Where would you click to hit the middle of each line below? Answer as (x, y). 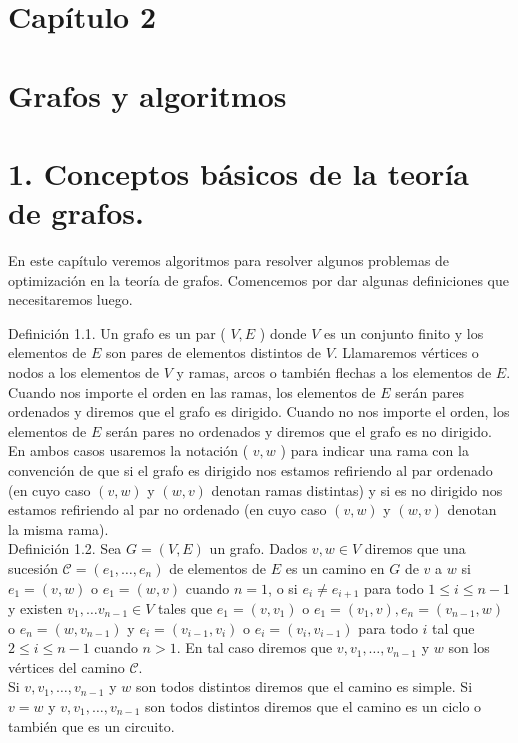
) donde (283, 332)
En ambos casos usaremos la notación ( (128, 450)
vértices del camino (66, 666)
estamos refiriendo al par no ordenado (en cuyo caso (167, 509)
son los (469, 647)
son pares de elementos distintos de (213, 352)
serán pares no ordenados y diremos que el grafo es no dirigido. (298, 430)
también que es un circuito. (91, 725)
